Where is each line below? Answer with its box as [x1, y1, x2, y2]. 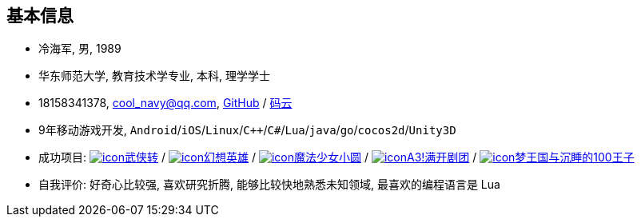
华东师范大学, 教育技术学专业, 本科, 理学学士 [38, 69, 270, 83]
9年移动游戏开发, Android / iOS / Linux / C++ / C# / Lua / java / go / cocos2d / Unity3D [38, 123, 456, 137]
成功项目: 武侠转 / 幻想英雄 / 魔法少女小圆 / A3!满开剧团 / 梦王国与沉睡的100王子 [38, 150, 635, 165]
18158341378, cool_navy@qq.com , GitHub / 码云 [38, 96, 293, 110]
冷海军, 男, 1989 [38, 42, 121, 56]
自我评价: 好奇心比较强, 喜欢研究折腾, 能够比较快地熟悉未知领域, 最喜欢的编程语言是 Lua [38, 177, 500, 192]
